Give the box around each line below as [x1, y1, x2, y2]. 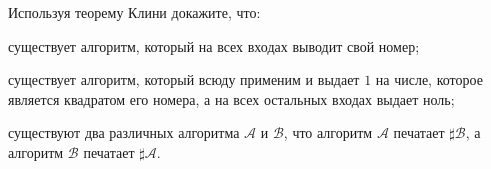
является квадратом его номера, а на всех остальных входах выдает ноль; [8, 88, 455, 109]
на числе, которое [375, 69, 483, 90]
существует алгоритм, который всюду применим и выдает [8, 69, 360, 90]
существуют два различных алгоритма [8, 122, 240, 143]
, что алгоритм [283, 122, 373, 143]
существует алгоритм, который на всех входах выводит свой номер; [8, 35, 420, 56]
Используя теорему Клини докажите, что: [8, 2, 261, 22]
